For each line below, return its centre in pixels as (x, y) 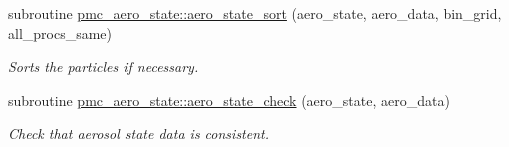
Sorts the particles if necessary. (103, 66)
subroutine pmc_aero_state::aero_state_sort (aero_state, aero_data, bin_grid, (255, 13)
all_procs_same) (60, 32)
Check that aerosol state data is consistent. (139, 133)
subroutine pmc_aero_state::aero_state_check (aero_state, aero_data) (229, 99)
